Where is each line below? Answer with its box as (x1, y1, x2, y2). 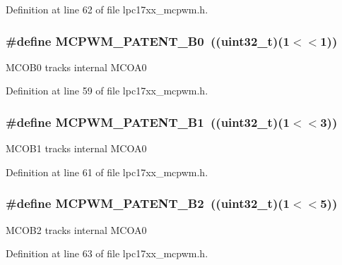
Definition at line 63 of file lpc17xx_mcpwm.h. (6, 246, 208, 261)
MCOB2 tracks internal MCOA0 (6, 222, 147, 237)
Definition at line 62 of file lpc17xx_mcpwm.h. (6, 2, 208, 16)
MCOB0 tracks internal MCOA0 (6, 59, 147, 74)
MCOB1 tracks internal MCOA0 (6, 141, 147, 156)
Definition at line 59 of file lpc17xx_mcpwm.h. (6, 83, 208, 98)
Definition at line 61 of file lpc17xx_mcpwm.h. (6, 164, 208, 179)
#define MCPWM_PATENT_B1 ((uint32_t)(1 (6, 113, 290, 130)
